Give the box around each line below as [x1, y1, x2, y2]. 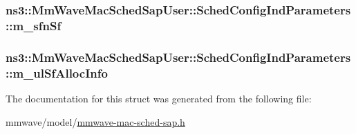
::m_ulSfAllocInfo [6, 64, 108, 81]
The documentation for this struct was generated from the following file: [6, 91, 312, 105]
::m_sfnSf [6, 16, 62, 34]
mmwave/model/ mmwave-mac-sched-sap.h [6, 114, 185, 129]
